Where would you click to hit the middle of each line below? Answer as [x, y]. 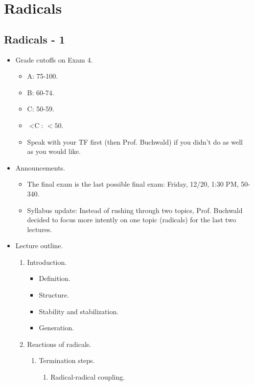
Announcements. [40, 167]
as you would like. [54, 151]
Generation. [57, 328]
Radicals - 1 [35, 39]
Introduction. [47, 262]
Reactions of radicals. [59, 344]
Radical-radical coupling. [88, 377]
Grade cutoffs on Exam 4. [54, 59]
